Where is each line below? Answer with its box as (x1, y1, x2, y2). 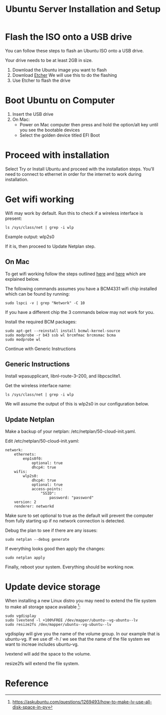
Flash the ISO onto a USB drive (5, 31, 132, 43)
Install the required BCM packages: (5, 318, 77, 325)
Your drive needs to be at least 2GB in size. (5, 57, 93, 63)
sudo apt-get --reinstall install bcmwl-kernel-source (5, 328, 121, 333)
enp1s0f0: (23, 457, 43, 461)
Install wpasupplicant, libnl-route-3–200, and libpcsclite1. (5, 373, 122, 379)
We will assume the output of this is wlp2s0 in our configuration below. (5, 401, 149, 407)
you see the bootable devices (19, 127, 80, 133)
